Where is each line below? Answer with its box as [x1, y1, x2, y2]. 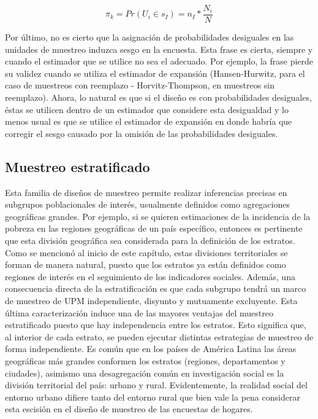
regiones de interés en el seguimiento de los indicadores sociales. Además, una [5, 270, 295, 283]
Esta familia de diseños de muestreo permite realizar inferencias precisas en [5, 186, 287, 198]
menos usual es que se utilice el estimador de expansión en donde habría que [5, 115, 292, 128]
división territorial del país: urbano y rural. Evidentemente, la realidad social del [5, 378, 308, 391]
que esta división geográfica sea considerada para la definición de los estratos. [5, 233, 295, 246]
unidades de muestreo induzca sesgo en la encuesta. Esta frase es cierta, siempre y [5, 42, 313, 55]
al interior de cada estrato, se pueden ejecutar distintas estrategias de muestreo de [5, 330, 314, 343]
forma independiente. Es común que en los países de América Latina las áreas [5, 342, 297, 355]
